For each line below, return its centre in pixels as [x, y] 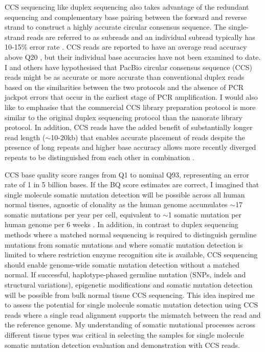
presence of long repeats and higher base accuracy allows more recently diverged [130, 147]
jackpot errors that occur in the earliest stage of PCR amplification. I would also [131, 97]
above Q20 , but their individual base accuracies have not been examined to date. [133, 57]
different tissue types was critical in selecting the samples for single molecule [124, 335]
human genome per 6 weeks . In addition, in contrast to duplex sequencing [122, 224]
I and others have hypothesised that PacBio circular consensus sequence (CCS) [129, 67]
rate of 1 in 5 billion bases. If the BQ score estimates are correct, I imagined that [132, 184]
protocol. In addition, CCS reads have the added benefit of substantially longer [129, 127]
